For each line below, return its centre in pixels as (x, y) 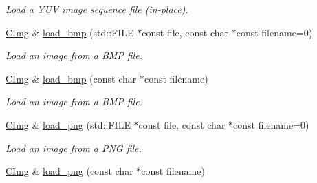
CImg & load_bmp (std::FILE (70, 32)
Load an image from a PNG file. (74, 148)
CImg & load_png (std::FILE (68, 124)
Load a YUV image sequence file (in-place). (97, 9)
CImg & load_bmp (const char (71, 78)
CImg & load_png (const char (69, 171)
